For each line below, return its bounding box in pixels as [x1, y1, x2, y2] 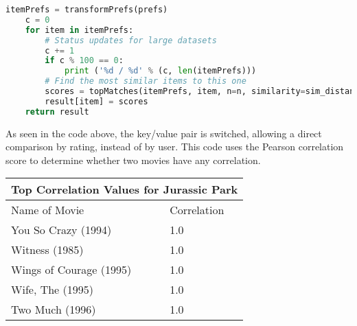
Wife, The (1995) [11, 281, 94, 298]
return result [25, 106, 89, 117]
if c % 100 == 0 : [45, 56, 124, 66]
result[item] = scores [45, 96, 148, 106]
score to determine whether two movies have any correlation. [5, 152, 261, 167]
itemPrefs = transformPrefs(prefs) [5, 5, 168, 14]
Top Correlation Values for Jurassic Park [11, 181, 238, 198]
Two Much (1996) [11, 301, 96, 318]
